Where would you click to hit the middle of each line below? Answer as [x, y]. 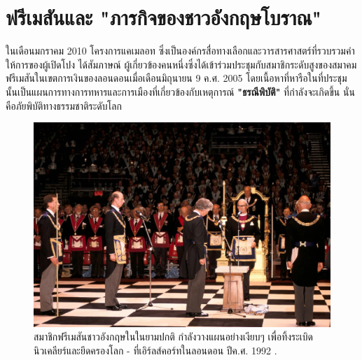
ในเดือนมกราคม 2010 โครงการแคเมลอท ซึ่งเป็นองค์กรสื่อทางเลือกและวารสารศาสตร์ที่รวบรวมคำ [180, 51]
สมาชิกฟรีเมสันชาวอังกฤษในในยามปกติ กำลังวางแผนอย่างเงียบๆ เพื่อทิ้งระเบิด [174, 337]
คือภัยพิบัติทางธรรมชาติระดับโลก [64, 105]
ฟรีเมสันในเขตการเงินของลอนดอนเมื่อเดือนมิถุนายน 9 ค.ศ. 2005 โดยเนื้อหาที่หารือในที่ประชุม [176, 78]
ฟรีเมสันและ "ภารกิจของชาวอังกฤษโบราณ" [163, 17]
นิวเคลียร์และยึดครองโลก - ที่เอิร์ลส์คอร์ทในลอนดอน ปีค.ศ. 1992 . [155, 351]
